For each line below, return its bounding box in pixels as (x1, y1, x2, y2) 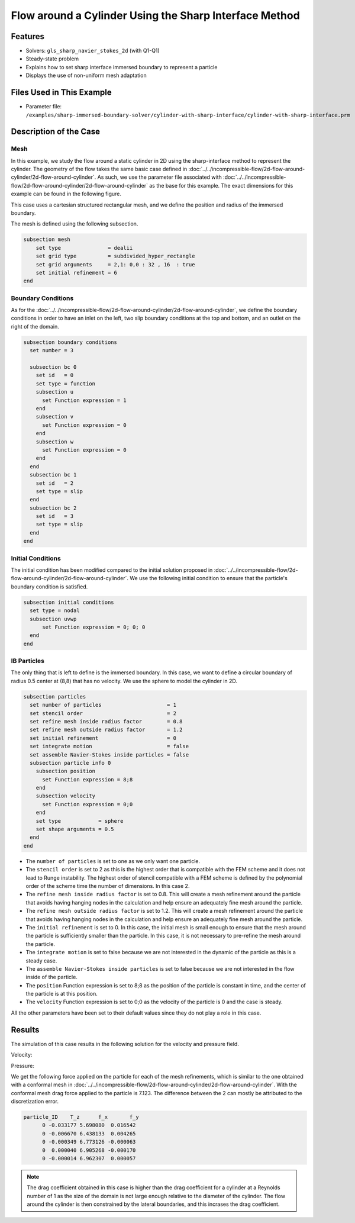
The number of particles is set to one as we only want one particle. (25, 857, 201, 864)
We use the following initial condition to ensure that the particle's (129, 575, 288, 582)
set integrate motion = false (30, 743, 189, 750)
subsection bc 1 (30, 471, 77, 478)
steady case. (25, 957, 57, 964)
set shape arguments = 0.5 (35, 826, 115, 833)
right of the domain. (11, 323, 59, 330)
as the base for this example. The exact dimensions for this (149, 182, 293, 189)
